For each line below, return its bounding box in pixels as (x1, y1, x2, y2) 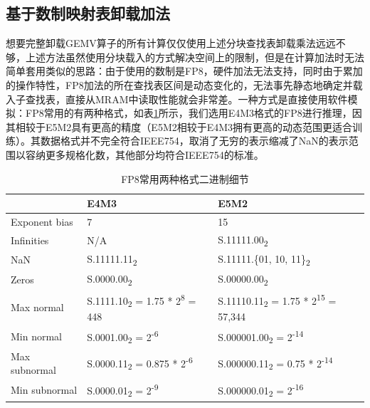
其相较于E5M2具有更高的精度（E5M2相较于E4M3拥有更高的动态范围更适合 (6, 119, 353, 134)
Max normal (11, 299, 64, 314)
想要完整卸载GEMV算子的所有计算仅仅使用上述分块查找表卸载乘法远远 (6, 36, 336, 51)
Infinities (11, 233, 49, 248)
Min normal (11, 328, 63, 343)
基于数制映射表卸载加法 (6, 2, 170, 24)
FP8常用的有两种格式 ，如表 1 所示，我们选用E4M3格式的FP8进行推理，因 (25, 105, 362, 120)
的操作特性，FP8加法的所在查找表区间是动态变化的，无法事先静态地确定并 (6, 77, 353, 92)
